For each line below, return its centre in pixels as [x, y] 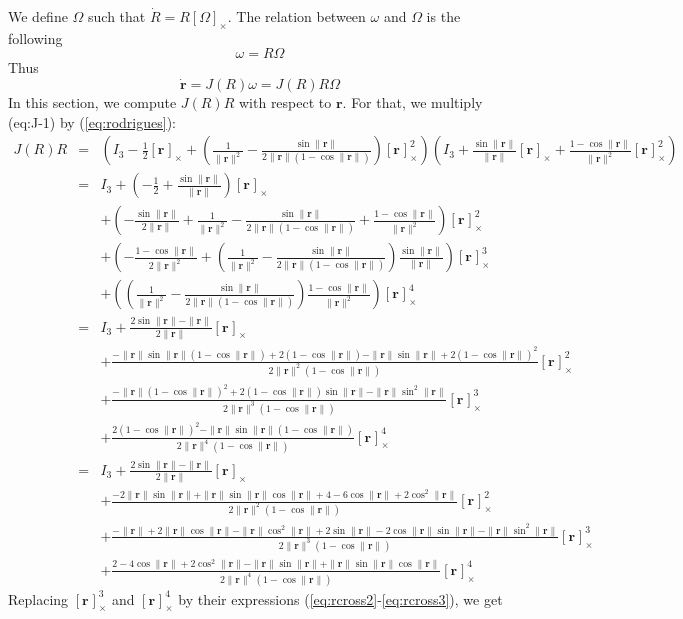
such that [117, 16]
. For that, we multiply [412, 101]
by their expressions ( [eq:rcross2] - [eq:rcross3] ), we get [340, 598]
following [35, 37]
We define [38, 16]
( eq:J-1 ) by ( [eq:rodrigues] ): [92, 121]
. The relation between [296, 16]
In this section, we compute [92, 101]
